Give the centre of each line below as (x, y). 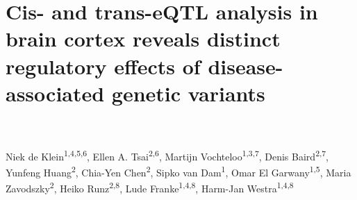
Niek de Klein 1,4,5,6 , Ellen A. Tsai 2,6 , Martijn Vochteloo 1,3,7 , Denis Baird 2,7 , (167, 155)
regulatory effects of (103, 66)
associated (55, 93)
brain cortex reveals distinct (143, 39)
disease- (246, 66)
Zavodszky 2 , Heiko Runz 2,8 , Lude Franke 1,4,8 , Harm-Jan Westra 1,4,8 (150, 187)
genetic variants (188, 93)
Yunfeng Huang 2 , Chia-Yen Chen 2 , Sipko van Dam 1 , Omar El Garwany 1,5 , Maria (178, 171)
